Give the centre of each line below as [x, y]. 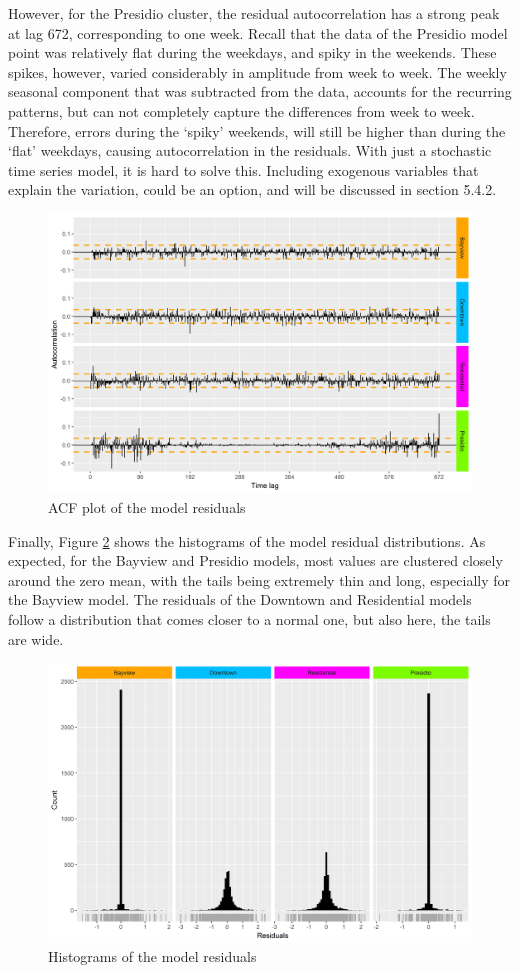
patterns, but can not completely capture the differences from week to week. [241, 110]
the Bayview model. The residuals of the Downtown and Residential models [240, 599]
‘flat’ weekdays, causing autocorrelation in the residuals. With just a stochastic [250, 150]
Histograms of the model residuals [152, 956]
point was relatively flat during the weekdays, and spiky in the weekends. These [252, 52]
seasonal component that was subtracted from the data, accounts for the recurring [260, 91]
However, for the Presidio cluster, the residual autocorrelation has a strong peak [254, 13]
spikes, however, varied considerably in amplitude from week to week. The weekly [257, 71]
